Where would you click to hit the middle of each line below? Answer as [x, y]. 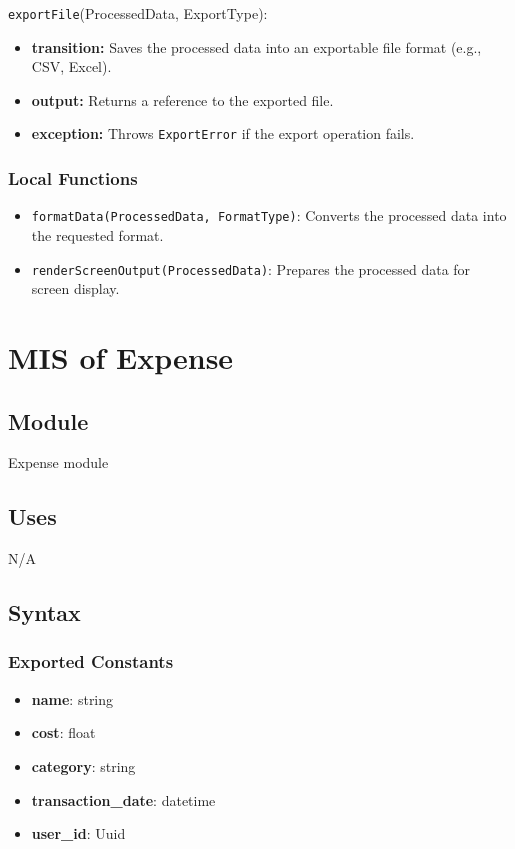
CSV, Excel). [71, 66]
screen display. [75, 288]
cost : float [63, 732]
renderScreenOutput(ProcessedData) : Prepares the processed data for [251, 268]
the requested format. [97, 234]
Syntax [44, 612]
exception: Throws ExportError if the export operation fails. [223, 133]
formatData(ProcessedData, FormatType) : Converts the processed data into [269, 215]
